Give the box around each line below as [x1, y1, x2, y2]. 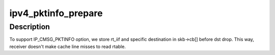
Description [9, 22, 50, 31]
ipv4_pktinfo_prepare [9, 8, 103, 19]
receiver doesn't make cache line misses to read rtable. [9, 43, 126, 49]
